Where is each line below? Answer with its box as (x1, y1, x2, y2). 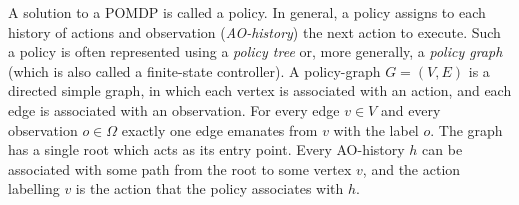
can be (422, 139, 463, 160)
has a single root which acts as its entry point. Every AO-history (8, 139, 405, 160)
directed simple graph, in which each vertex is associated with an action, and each (8, 80, 512, 101)
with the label (333, 119, 419, 140)
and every (380, 99, 441, 120)
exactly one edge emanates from (121, 119, 318, 140)
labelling (8, 178, 60, 199)
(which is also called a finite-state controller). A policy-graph (8, 60, 381, 81)
